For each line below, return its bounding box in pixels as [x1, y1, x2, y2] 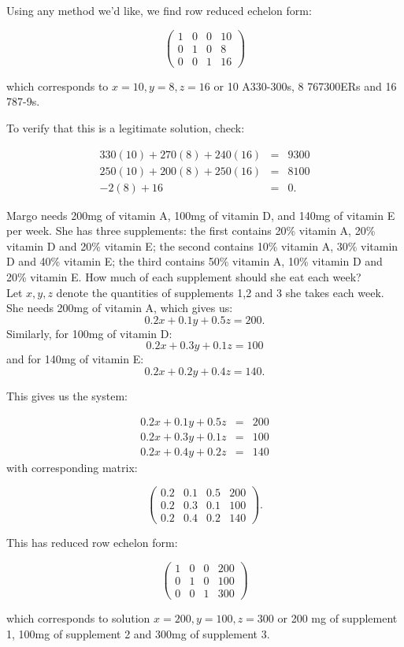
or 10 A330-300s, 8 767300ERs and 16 [213, 77, 397, 94]
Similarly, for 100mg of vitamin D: [6, 325, 172, 341]
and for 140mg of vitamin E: [6, 351, 144, 367]
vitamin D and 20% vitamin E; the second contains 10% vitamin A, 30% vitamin [6, 237, 398, 254]
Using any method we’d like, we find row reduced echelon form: [6, 2, 312, 18]
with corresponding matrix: [6, 459, 138, 475]
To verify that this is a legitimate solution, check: [6, 119, 245, 136]
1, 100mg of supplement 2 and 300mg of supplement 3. [6, 625, 270, 641]
